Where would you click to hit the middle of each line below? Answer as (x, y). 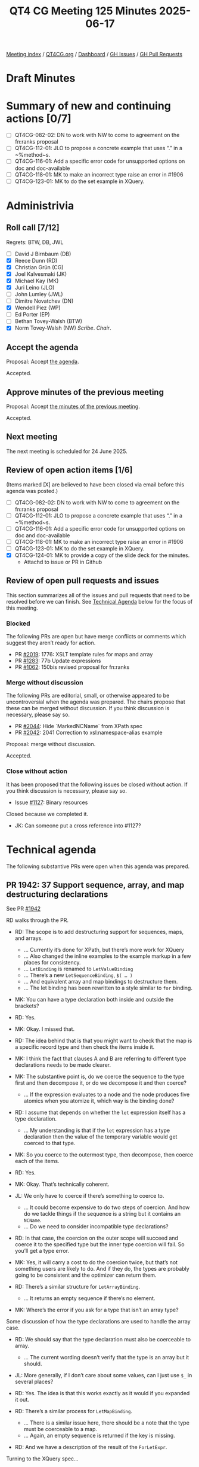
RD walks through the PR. (38, 920)
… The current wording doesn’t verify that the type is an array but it (106, 1358)
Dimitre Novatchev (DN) (44, 301)
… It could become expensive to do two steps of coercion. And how (107, 1207)
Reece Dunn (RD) (36, 260)
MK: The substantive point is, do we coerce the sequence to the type (99, 1077)
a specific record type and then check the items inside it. (85, 1047)
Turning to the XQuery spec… (42, 1459)
